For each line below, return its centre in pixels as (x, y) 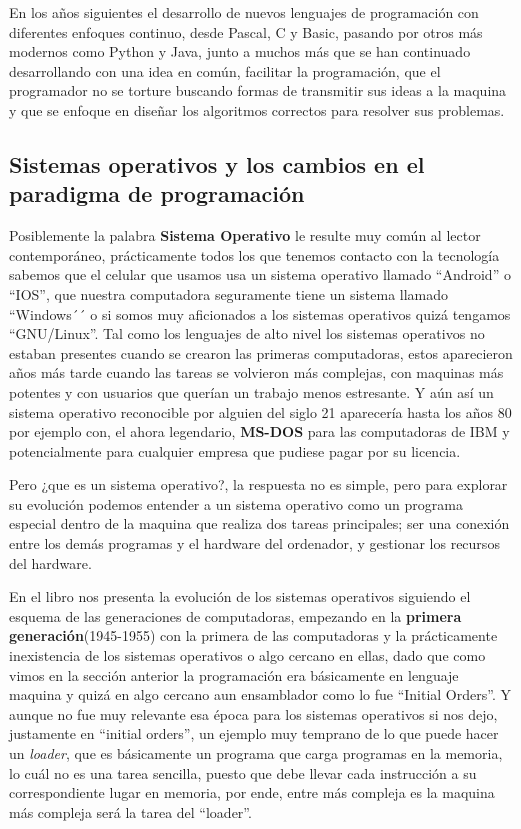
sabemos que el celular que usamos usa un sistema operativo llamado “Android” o (260, 274)
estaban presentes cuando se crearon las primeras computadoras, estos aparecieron (261, 352)
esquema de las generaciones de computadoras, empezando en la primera (235, 615)
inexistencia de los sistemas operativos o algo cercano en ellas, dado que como (247, 655)
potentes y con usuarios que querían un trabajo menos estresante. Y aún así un (251, 391)
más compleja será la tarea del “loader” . (130, 811)
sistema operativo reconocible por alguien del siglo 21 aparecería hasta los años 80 (260, 411)
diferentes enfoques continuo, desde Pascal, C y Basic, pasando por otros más (246, 31)
